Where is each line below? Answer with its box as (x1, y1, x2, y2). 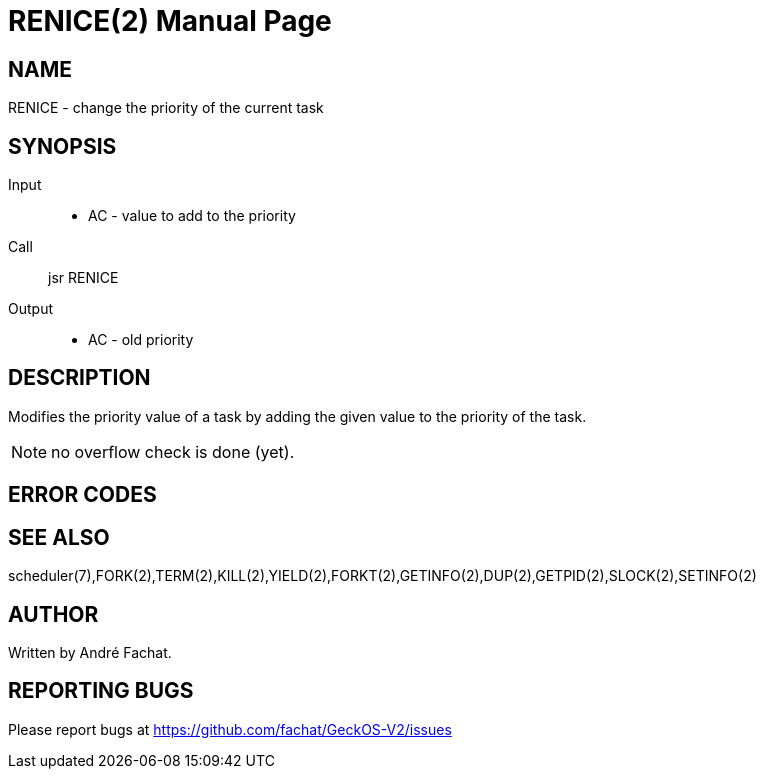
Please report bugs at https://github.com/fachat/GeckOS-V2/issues (8, 720, 452, 738)
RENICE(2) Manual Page (8, 4, 332, 38)
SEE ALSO (8, 524, 110, 550)
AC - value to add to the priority (88, 207, 296, 225)
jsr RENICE (48, 269, 119, 287)
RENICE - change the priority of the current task (8, 99, 324, 117)
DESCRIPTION (8, 365, 151, 391)
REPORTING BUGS (8, 678, 194, 704)
